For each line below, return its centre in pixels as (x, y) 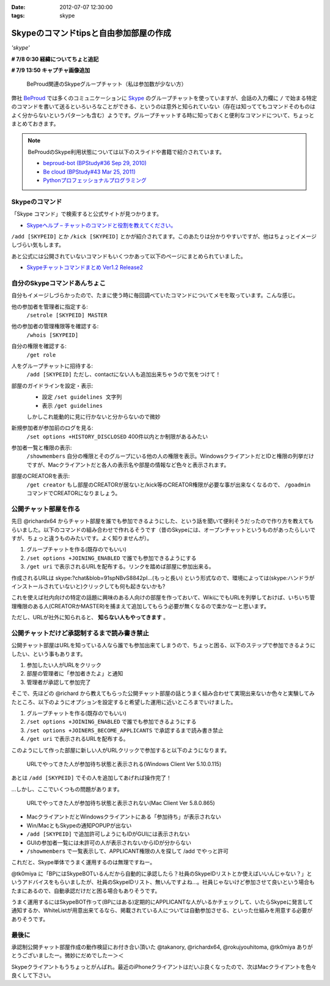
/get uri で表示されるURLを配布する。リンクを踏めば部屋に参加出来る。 (120, 567)
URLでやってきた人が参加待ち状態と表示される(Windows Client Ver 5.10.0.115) (124, 763)
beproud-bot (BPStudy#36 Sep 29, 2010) (95, 163)
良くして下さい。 (33, 976)
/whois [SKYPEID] (53, 335)
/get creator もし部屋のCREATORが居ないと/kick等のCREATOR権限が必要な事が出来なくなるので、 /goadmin (169, 484)
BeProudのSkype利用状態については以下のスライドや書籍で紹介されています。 (127, 152)
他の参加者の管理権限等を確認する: (55, 326)
